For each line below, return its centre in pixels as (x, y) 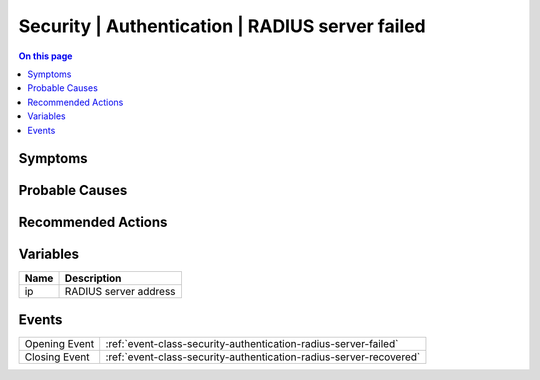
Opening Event (59, 343)
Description (93, 278)
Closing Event (57, 357)
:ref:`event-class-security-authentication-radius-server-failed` (252, 343)
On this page (45, 56)
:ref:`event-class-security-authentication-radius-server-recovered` (263, 357)
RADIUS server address (120, 292)
